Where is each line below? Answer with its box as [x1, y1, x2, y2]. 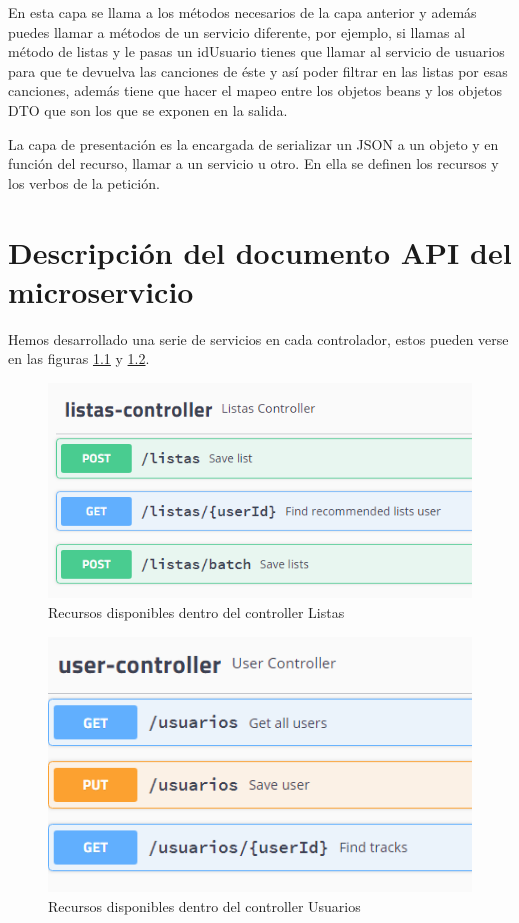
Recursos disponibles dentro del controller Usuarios [48, 895, 361, 916]
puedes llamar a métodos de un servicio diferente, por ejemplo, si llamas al [8, 21, 466, 42]
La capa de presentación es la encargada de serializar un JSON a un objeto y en [8, 133, 499, 154]
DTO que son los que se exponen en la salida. [8, 99, 288, 120]
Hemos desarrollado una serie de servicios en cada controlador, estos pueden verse [8, 328, 509, 349]
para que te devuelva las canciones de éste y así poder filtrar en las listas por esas [8, 60, 508, 81]
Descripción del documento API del [8, 231, 512, 272]
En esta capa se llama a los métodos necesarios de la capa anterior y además [8, 2, 477, 22]
